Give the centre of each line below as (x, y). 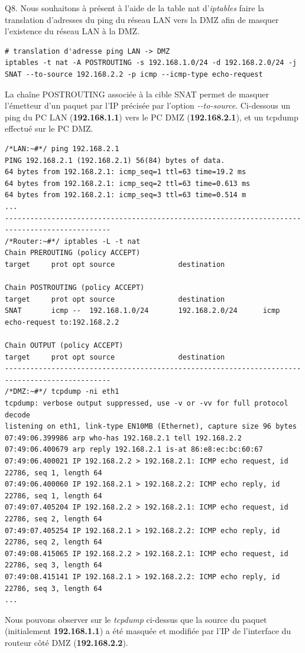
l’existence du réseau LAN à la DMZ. (72, 31)
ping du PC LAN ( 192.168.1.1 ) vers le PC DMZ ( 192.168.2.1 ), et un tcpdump (152, 117)
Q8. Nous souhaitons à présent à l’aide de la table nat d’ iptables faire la (135, 8)
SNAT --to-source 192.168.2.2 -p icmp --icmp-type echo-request (134, 74)
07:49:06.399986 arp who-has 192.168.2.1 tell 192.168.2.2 (123, 438)
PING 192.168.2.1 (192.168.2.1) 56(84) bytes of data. (115, 160)
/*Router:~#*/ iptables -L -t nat (73, 241)
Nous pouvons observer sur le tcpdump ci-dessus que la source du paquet (136, 619)
